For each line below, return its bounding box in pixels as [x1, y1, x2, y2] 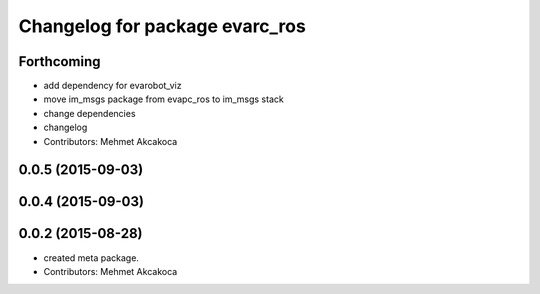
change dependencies [43, 107, 136, 119]
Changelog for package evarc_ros [18, 15, 307, 37]
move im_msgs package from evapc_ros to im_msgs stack [43, 93, 284, 105]
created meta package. [43, 251, 140, 264]
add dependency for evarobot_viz [43, 80, 182, 92]
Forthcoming [18, 53, 101, 70]
